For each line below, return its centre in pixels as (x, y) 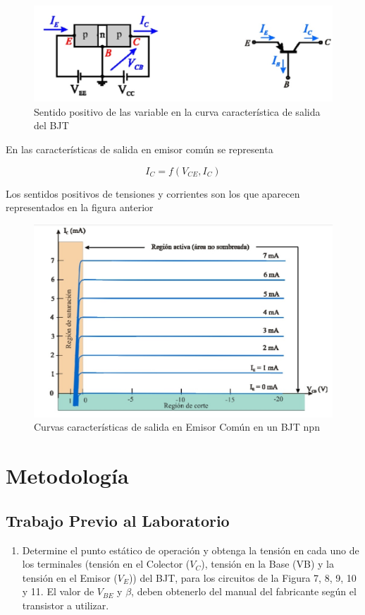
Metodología (67, 476)
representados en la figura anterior (80, 207)
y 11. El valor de (58, 591)
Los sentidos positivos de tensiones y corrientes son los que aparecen (153, 193)
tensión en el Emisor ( (70, 577)
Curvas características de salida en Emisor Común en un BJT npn (177, 427)
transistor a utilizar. (66, 605)
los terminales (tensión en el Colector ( (106, 564)
